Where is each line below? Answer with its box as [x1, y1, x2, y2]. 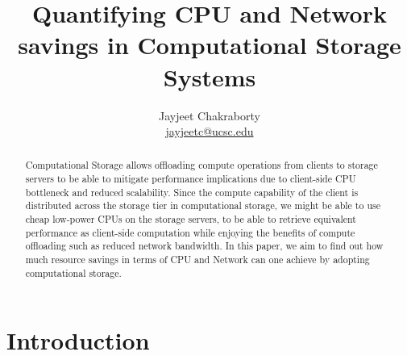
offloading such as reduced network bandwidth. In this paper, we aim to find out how [25, 239, 384, 253]
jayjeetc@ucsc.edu [165, 123, 254, 140]
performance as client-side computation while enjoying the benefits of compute [25, 225, 355, 239]
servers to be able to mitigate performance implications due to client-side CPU [25, 172, 356, 186]
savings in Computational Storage [18, 28, 401, 61]
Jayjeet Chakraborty [159, 107, 260, 124]
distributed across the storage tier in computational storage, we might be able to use [25, 199, 380, 212]
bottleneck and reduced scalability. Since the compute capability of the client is [25, 185, 359, 199]
